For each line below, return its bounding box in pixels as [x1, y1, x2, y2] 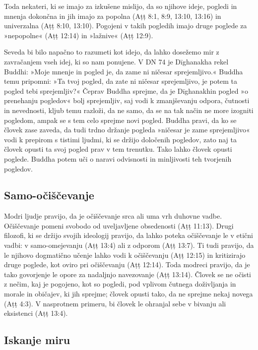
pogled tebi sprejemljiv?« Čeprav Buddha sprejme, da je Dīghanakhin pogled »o [4, 85, 248, 96]
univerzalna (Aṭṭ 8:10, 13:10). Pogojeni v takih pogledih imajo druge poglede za [4, 20, 247, 31]
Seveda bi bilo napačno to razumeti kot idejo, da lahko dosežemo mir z [4, 47, 219, 57]
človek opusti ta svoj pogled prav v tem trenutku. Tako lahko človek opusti [4, 144, 232, 154]
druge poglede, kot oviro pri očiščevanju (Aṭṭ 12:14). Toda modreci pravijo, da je [4, 259, 250, 270]
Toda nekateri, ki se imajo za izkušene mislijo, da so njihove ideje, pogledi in [4, 1, 237, 11]
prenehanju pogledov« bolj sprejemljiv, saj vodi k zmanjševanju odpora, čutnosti [4, 95, 250, 106]
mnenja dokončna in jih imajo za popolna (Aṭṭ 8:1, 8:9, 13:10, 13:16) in [4, 10, 221, 21]
